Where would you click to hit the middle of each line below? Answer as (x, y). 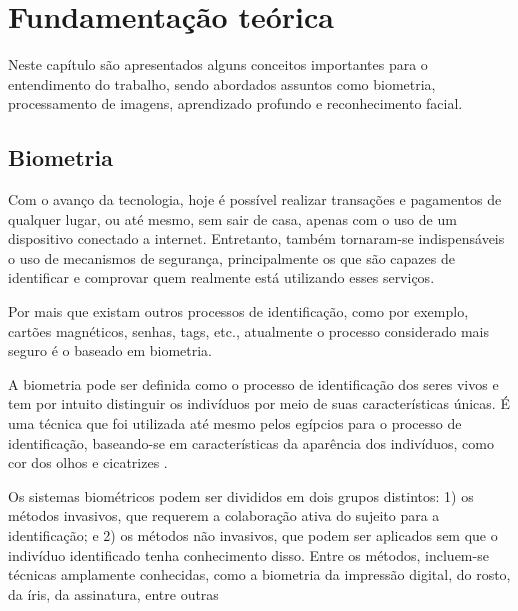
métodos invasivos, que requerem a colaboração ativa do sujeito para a (224, 515)
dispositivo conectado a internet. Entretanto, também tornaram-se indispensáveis (256, 238)
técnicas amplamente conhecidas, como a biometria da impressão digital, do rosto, (259, 574)
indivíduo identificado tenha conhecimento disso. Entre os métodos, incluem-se (248, 554)
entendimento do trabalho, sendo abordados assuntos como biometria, (222, 83)
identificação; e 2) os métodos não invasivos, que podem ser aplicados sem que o (253, 535)
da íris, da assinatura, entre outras (113, 593)
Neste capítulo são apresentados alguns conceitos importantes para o (218, 64)
